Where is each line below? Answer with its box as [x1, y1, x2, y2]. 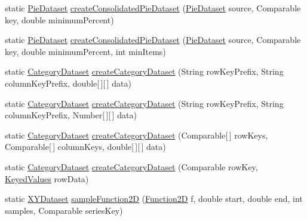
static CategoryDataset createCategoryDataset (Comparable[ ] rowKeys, [5, 128, 268, 141]
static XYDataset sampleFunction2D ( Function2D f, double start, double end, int [5, 192, 303, 205]
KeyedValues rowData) [5, 172, 89, 185]
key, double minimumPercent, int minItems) [5, 45, 166, 57]
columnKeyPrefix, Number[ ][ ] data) [5, 109, 137, 121]
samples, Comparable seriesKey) [5, 204, 123, 216]
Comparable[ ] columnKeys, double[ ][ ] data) [5, 140, 166, 153]
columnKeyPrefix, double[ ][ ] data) [5, 76, 131, 89]
